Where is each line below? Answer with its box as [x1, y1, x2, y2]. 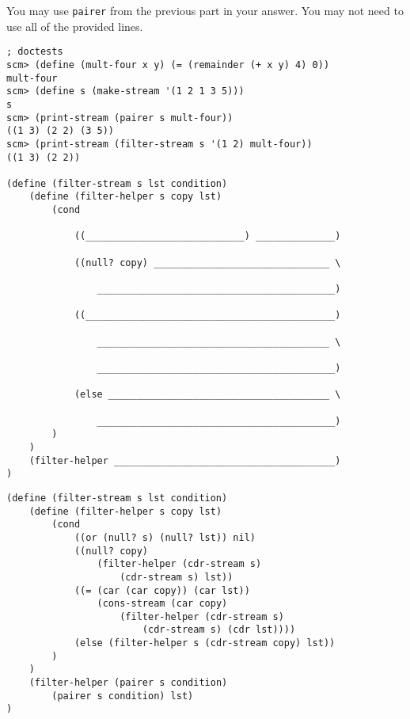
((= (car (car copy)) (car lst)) [74, 584, 250, 596]
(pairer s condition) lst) [51, 690, 194, 702]
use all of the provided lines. [6, 17, 143, 34]
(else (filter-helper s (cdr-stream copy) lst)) [74, 637, 336, 649]
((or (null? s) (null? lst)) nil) [74, 531, 256, 543]
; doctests [6, 46, 63, 58]
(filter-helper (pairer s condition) [28, 677, 228, 689]
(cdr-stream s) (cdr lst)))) [142, 624, 296, 636]
